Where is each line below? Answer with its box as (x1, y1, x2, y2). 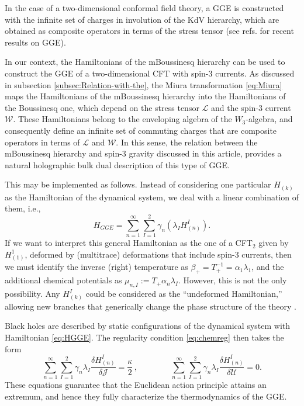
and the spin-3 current (211, 101, 291, 113)
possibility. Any (5, 287, 60, 300)
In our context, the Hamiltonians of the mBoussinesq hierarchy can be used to (5, 55, 285, 68)
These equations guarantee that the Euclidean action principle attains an (5, 379, 267, 391)
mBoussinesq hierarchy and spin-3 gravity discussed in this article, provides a (5, 147, 282, 159)
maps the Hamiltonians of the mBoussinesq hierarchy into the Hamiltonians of (5, 90, 286, 102)
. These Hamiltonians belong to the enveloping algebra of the (13, 113, 232, 125)
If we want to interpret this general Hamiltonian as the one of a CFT (5, 237, 253, 249)
